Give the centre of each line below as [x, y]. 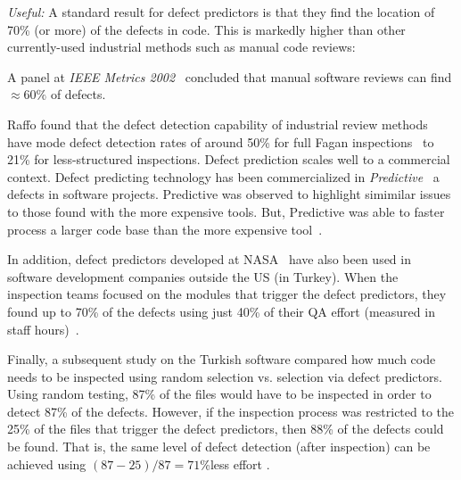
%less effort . [235, 463]
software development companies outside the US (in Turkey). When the [203, 276]
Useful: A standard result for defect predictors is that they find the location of [221, 12]
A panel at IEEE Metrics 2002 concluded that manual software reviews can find [230, 76]
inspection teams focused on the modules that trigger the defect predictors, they [227, 294]
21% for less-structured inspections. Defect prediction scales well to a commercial [229, 159]
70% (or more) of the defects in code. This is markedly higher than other [206, 29]
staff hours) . [43, 329]
